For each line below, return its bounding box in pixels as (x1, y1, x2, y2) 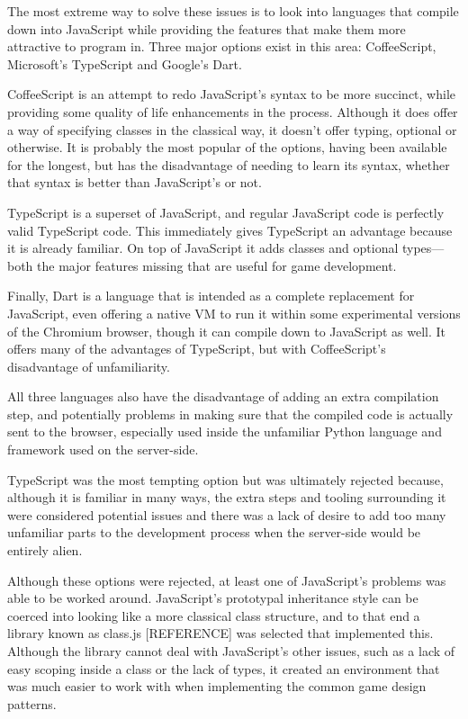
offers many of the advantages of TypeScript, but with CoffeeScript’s (7, 339, 386, 358)
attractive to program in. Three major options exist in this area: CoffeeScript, (7, 37, 436, 56)
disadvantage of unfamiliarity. (7, 356, 170, 375)
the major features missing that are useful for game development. (37, 256, 397, 274)
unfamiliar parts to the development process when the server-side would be (7, 523, 421, 542)
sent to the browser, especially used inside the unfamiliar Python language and (7, 422, 442, 441)
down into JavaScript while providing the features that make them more (7, 19, 406, 38)
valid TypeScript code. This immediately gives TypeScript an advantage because (7, 220, 453, 239)
